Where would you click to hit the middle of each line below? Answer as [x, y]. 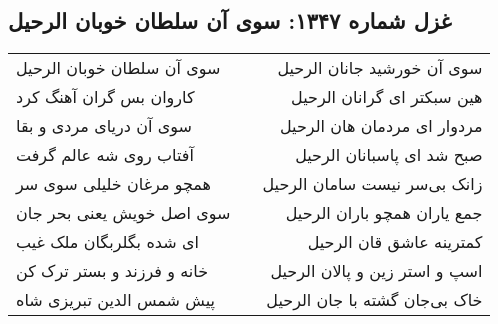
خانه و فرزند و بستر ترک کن [112, 271]
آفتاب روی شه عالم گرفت [105, 155]
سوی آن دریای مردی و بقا [104, 126]
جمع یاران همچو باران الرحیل [384, 213]
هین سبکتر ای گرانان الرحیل [387, 97]
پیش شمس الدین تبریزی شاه [115, 300]
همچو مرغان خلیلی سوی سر [114, 184]
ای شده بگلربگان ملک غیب [107, 242]
